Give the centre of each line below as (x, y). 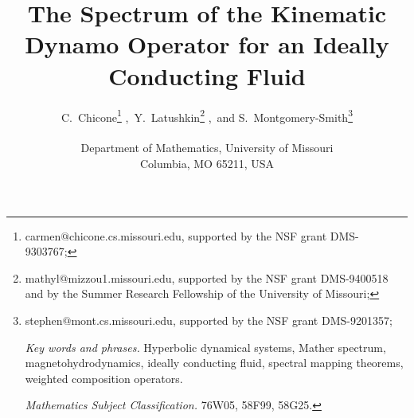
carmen (43, 235)
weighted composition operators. (104, 378)
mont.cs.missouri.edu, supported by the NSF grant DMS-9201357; (232, 320)
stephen (44, 320)
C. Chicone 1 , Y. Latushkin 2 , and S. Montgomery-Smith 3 (207, 115)
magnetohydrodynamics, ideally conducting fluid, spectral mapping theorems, (214, 363)
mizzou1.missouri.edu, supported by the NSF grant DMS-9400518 (228, 277)
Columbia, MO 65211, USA (207, 163)
